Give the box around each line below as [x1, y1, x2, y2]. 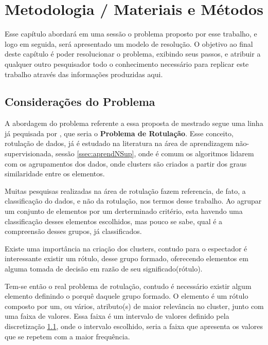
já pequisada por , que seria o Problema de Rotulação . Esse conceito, [5, 128, 234, 138]
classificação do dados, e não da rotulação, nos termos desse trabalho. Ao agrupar [5, 195, 262, 206]
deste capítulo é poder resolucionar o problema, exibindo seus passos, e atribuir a [5, 48, 261, 59]
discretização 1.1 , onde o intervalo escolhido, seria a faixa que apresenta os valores [5, 320, 263, 331]
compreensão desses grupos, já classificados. [5, 226, 142, 237]
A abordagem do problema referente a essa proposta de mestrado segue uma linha [5, 118, 263, 129]
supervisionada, [5, 148, 53, 159]
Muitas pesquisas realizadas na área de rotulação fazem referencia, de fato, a [5, 185, 246, 196]
